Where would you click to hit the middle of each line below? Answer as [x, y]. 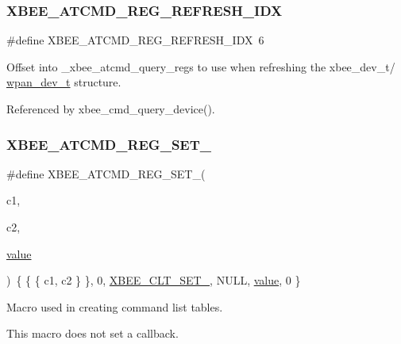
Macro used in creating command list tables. [115, 306]
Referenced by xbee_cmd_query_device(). [111, 109]
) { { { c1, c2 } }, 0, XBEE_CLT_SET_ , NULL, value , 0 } [154, 280]
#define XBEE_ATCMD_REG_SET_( [106, 173]
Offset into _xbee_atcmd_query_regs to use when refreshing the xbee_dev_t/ [201, 66]
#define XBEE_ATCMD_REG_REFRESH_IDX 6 [135, 40]
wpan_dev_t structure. [64, 82]
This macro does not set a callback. [93, 333]
